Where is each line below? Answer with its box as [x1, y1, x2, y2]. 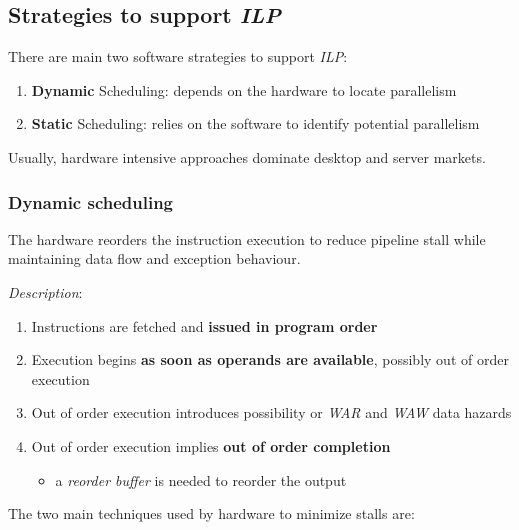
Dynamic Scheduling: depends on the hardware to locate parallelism [31, 79, 457, 100]
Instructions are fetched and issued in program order [31, 315, 378, 336]
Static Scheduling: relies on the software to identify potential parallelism [31, 113, 480, 134]
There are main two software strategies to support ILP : [8, 46, 348, 67]
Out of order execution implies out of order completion [31, 435, 391, 456]
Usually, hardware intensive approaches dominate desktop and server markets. [8, 146, 486, 167]
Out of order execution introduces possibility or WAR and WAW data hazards [31, 402, 512, 423]
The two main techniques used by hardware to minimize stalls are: [8, 503, 415, 524]
